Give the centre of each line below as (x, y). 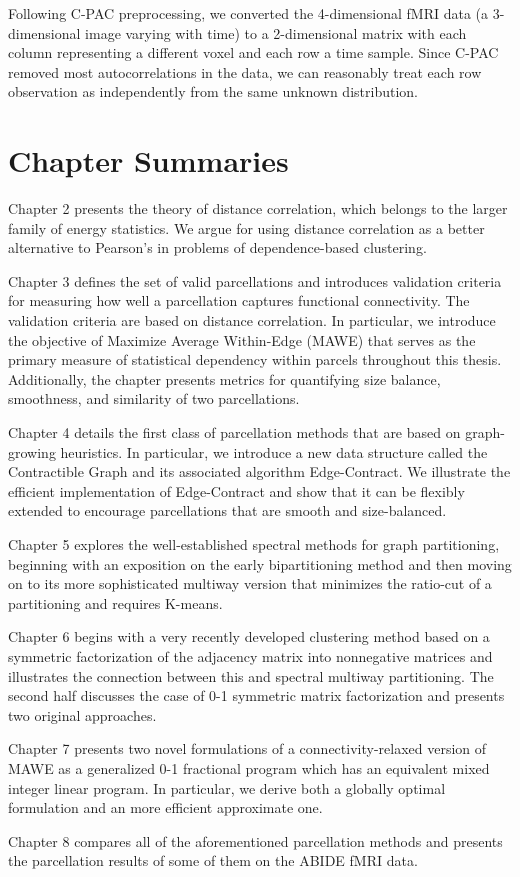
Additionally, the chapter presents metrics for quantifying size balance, (224, 378)
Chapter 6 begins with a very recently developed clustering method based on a (249, 636)
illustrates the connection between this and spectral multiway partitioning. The (251, 675)
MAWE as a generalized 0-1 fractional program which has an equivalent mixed (249, 767)
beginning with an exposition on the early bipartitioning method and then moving (260, 563)
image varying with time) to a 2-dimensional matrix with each (276, 32)
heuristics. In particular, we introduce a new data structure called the (274, 451)
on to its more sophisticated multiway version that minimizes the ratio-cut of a (250, 583)
